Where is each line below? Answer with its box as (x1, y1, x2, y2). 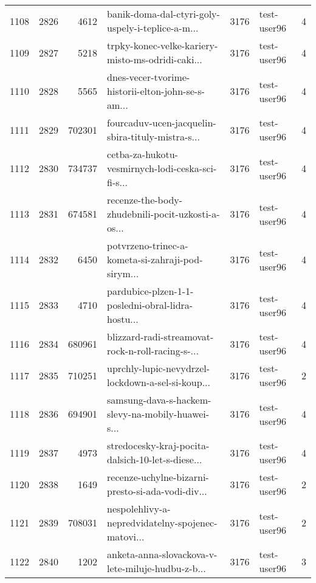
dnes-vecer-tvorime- (107, 70, 190, 84)
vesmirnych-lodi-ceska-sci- (107, 161, 217, 175)
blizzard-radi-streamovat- (107, 329, 214, 343)
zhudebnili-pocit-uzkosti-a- (107, 207, 220, 221)
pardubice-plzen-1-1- (107, 284, 194, 298)
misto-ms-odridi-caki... (107, 52, 202, 66)
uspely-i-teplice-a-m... (107, 21, 199, 35)
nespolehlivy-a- (107, 502, 171, 516)
